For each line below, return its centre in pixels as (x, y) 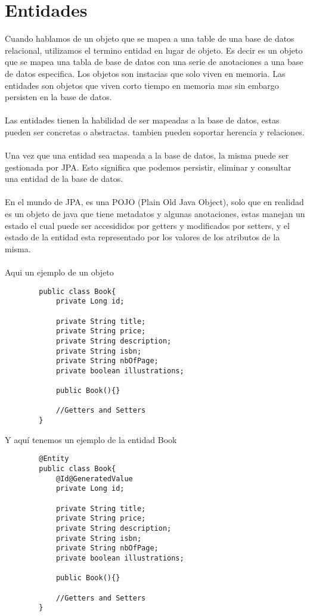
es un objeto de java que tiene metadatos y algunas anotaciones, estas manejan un (155, 214)
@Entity (54, 459)
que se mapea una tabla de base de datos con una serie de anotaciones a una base (154, 62)
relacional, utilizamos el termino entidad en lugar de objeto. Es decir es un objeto (154, 50)
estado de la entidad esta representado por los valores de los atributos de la (142, 237)
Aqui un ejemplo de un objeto (59, 272)
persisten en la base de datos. (58, 97)
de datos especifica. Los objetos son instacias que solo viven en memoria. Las (145, 73)
